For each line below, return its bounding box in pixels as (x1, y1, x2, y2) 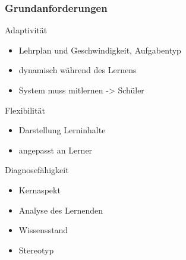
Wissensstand (18, 224, 68, 236)
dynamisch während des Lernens (18, 64, 137, 76)
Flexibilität (5, 104, 45, 116)
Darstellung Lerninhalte (18, 124, 106, 136)
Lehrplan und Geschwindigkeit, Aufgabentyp (18, 43, 181, 56)
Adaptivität (5, 24, 48, 36)
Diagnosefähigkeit (5, 164, 69, 176)
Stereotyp (18, 243, 54, 256)
